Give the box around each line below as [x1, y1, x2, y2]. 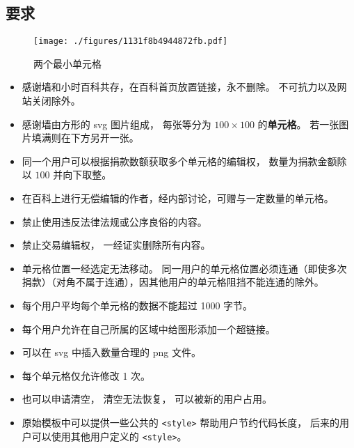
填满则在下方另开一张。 [31, 130, 139, 145]
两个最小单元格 [33, 56, 102, 70]
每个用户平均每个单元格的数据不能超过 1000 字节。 [22, 298, 253, 312]
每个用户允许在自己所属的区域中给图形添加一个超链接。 [22, 321, 275, 336]
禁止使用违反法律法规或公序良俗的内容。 [22, 214, 207, 229]
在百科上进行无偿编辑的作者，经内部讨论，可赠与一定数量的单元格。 [22, 191, 334, 206]
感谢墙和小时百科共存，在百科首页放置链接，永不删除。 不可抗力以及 [22, 79, 337, 94]
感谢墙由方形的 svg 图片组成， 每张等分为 [22, 116, 211, 131]
